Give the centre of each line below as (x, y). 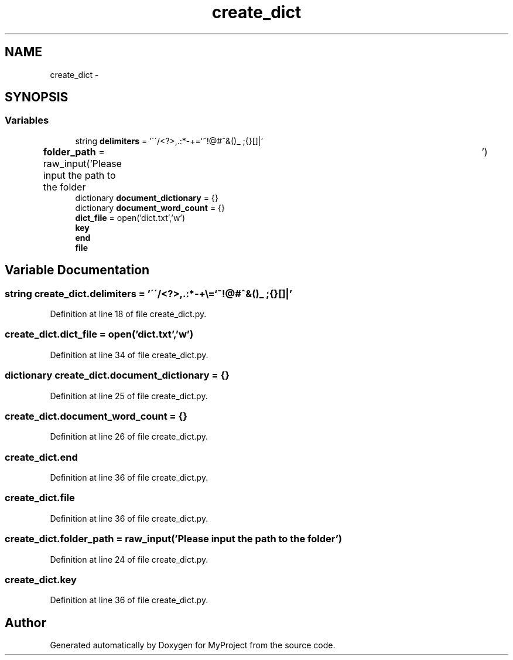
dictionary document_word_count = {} (150, 207)
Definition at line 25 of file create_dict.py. (129, 396)
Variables (27, 120)
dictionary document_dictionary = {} (147, 198)
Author (25, 622)
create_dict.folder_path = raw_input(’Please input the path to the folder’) (173, 539)
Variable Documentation (77, 270)
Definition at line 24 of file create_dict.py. (129, 559)
